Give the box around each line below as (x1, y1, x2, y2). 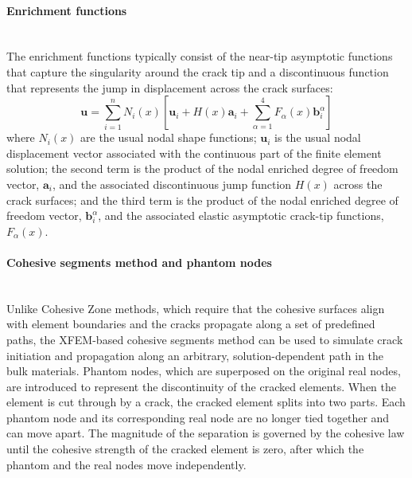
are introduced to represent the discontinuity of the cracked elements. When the (6, 378, 397, 394)
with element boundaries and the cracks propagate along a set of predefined (6, 315, 375, 332)
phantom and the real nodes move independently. (6, 456, 247, 472)
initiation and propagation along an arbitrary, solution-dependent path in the (6, 347, 384, 363)
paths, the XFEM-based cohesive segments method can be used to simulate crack (6, 331, 403, 347)
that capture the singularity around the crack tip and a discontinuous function (6, 63, 389, 80)
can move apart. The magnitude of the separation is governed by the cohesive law (6, 425, 405, 441)
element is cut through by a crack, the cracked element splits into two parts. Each (6, 394, 406, 410)
